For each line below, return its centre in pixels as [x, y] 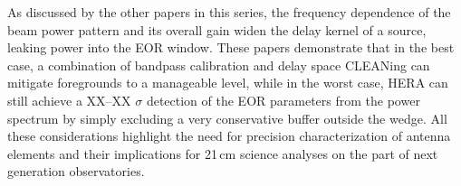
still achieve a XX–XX [69, 100]
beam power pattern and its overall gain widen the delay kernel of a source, [217, 29]
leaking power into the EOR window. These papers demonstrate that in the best [231, 47]
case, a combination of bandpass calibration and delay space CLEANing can [219, 65]
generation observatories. [76, 171]
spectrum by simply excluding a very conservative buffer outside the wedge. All [227, 118]
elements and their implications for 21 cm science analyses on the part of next [223, 153]
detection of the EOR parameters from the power [283, 100]
